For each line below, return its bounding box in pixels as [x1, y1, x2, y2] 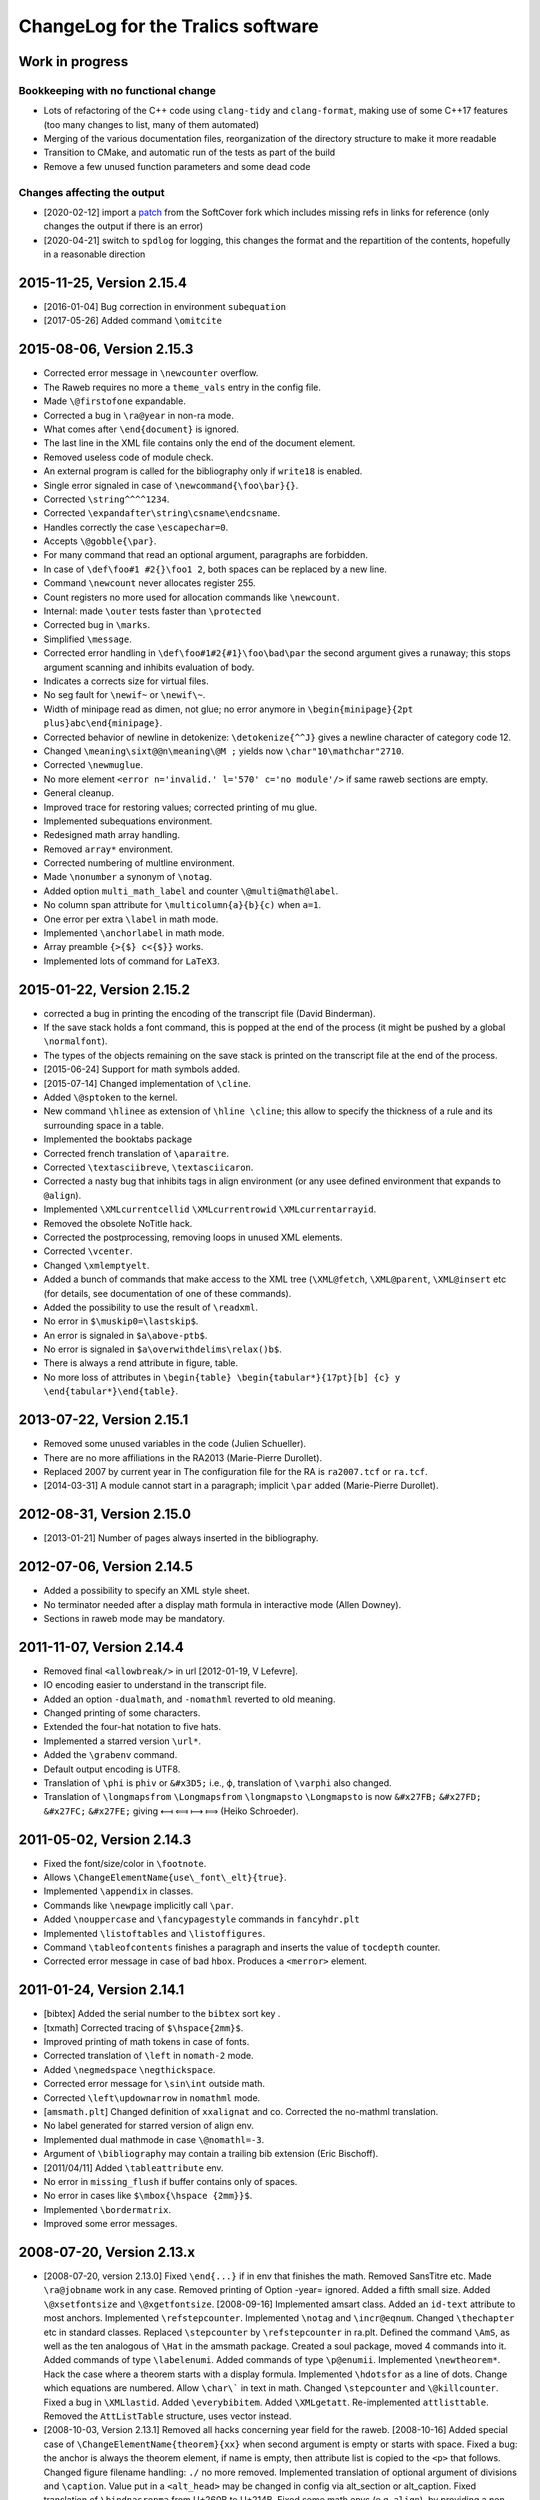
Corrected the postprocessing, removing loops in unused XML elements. [43, 1231, 344, 1243]
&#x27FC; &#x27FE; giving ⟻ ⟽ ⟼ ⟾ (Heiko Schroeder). [43, 1805, 299, 1817]
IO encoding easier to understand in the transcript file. [43, 1679, 267, 1691]
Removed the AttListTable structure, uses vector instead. [43, 2410, 292, 2422]
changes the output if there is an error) [43, 220, 204, 232]
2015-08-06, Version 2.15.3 [18, 341, 194, 358]
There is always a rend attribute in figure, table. [43, 1357, 239, 1369]
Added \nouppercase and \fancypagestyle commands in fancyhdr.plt [43, 1913, 360, 1925]
